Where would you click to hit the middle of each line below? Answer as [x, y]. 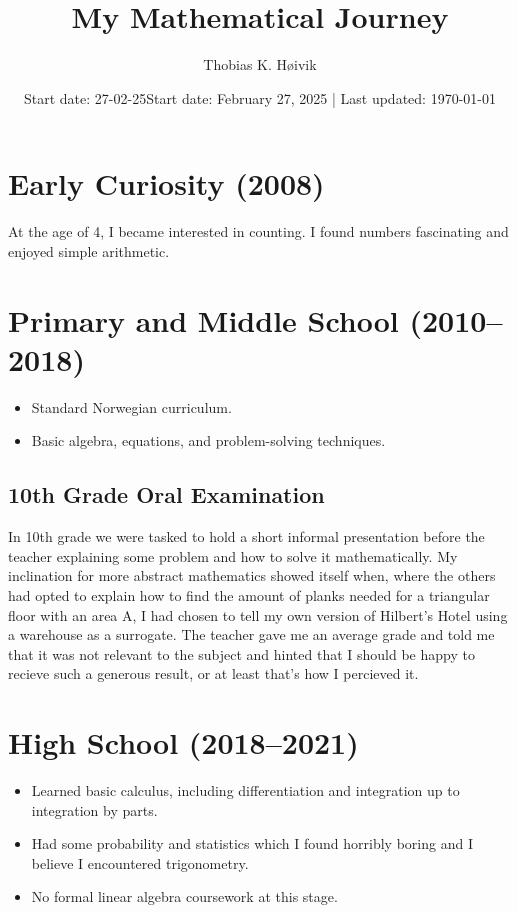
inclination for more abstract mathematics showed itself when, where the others [252, 575]
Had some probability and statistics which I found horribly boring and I [252, 843]
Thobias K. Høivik [260, 64]
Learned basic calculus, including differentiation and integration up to [245, 790]
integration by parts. [94, 809]
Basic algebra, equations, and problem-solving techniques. [208, 440]
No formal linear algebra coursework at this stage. [184, 896]
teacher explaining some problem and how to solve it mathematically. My [233, 555]
